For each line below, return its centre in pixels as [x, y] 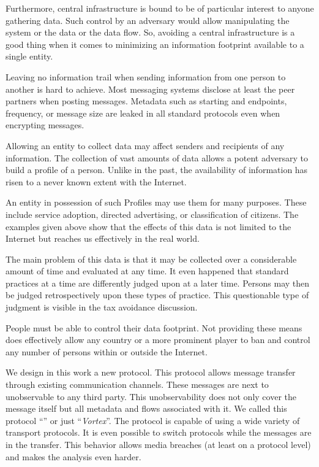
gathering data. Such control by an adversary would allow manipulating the [148, 20]
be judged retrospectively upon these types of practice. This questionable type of [157, 295]
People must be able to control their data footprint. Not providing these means [154, 327]
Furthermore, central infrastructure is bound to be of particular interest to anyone [160, 8]
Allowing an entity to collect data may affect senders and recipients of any [145, 145]
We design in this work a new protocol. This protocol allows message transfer [151, 372]
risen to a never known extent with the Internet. [96, 181]
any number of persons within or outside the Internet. [107, 351]
